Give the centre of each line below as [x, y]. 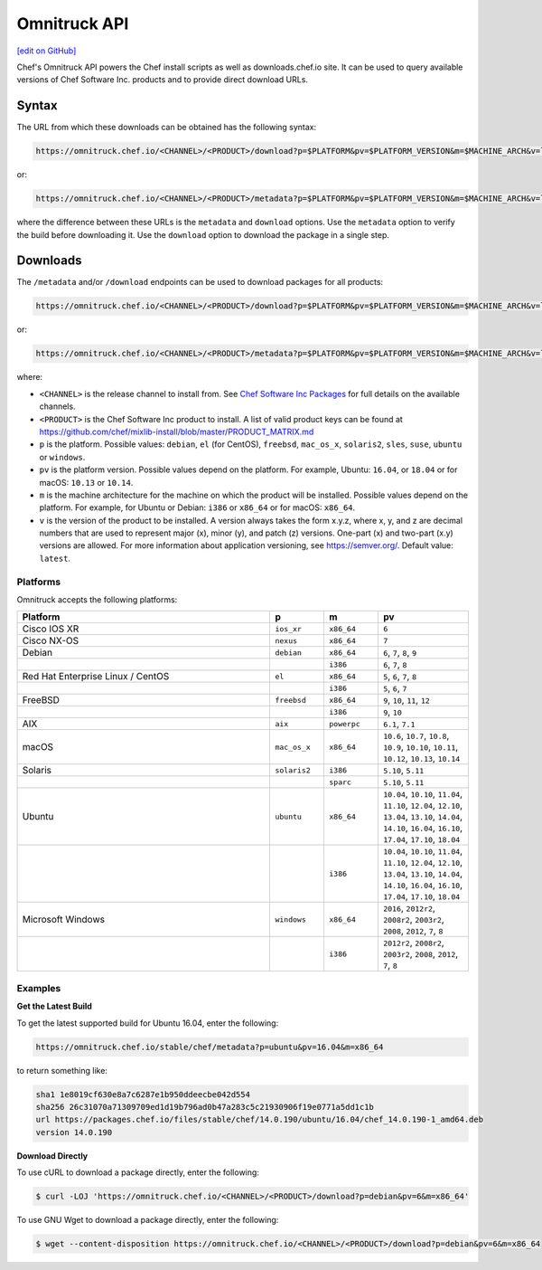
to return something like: [62, 1070]
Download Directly [52, 1156]
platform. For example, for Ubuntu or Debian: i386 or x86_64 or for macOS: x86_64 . [197, 507]
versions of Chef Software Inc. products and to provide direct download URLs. [163, 80]
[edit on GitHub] [47, 51]
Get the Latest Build [54, 1006]
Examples [39, 988]
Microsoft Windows [64, 920]
